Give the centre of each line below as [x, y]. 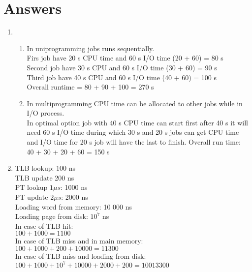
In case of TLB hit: [44, 226]
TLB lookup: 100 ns [45, 168]
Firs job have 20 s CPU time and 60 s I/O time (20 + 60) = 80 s [125, 58]
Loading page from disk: [51, 216]
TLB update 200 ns [45, 177]
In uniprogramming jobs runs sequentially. [91, 48]
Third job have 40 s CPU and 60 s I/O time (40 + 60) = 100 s [122, 77]
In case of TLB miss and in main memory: [79, 241]
